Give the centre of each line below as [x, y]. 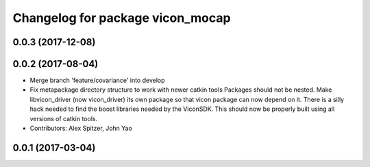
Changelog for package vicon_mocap [122, 18]
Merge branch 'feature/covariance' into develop [97, 80]
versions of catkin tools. [64, 118]
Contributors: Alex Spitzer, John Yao [81, 128]
